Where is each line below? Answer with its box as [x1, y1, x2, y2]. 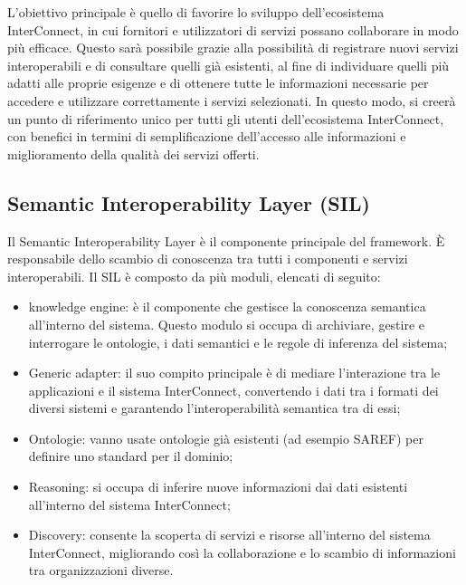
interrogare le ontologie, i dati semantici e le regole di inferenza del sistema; [28, 332, 448, 351]
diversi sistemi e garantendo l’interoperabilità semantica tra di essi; [28, 398, 401, 417]
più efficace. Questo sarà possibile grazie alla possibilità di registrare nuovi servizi [7, 38, 459, 57]
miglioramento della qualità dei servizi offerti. [7, 144, 260, 163]
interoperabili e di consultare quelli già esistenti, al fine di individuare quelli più [7, 55, 450, 74]
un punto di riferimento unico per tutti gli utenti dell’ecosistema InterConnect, [7, 109, 444, 128]
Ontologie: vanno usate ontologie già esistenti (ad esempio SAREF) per [28, 428, 423, 447]
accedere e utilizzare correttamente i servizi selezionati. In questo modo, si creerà [7, 91, 456, 110]
